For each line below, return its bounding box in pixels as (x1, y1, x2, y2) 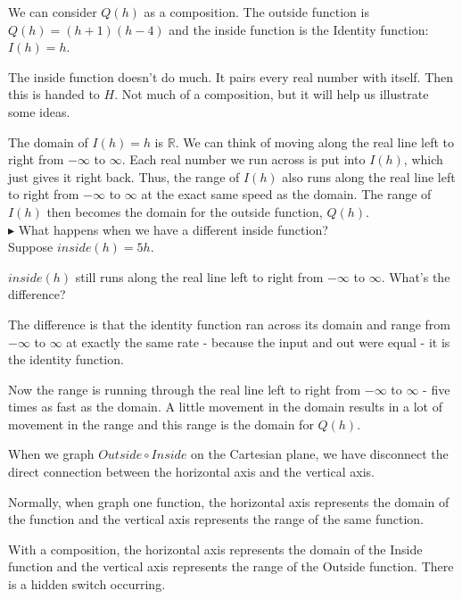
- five (423, 379, 450, 398)
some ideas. (8, 102, 70, 121)
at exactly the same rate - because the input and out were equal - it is (66, 332, 450, 351)
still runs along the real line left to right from (75, 267, 324, 286)
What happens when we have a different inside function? (18, 220, 328, 238)
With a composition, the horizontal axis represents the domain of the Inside (8, 539, 423, 558)
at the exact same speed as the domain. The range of (141, 185, 432, 204)
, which (403, 150, 443, 169)
